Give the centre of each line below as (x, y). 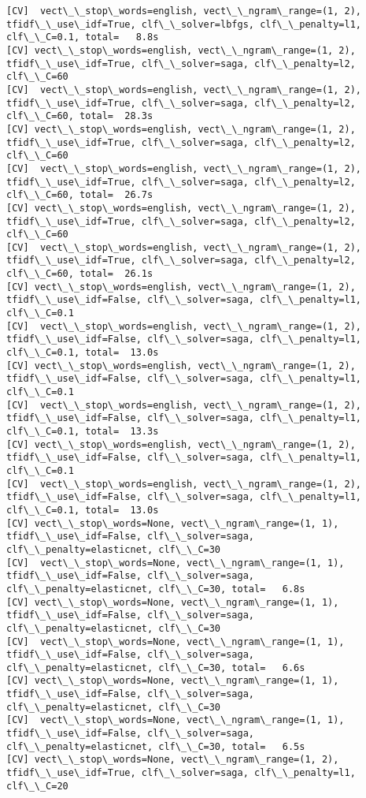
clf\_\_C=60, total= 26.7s (80, 195)
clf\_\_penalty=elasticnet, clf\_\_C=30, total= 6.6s (156, 667)
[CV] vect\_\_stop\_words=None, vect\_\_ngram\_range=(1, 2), (173, 760)
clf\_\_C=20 (37, 786)
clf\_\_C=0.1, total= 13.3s (83, 431)
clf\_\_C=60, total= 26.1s (80, 274)
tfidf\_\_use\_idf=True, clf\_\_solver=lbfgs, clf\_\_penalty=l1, (184, 24)
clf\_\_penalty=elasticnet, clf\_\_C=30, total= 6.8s (156, 589)
